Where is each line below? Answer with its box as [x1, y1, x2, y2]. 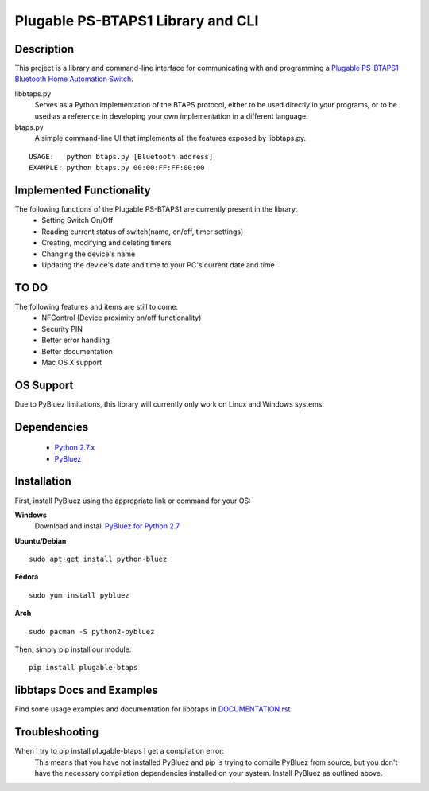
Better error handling [41, 335, 110, 345]
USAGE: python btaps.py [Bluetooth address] [29, 152, 214, 161]
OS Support [14, 378, 74, 392]
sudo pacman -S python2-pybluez [29, 627, 155, 636]
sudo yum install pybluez [29, 590, 130, 600]
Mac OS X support [41, 357, 102, 367]
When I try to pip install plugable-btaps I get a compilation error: [14, 746, 225, 756]
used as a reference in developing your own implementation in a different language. [34, 111, 309, 121]
